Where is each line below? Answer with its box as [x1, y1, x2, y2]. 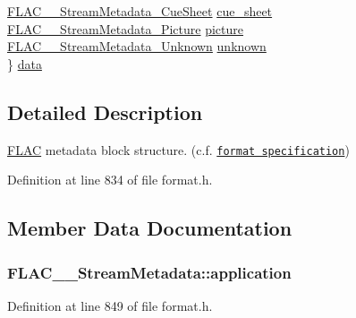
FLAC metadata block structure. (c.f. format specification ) [7, 140, 350, 159]
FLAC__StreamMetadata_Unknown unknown [7, 37, 267, 56]
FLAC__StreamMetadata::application [7, 261, 292, 283]
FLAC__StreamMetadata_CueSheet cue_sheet [7, 2, 273, 20]
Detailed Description [7, 98, 203, 125]
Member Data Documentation [7, 214, 292, 242]
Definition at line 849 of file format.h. [7, 296, 213, 314]
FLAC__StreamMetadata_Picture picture [7, 19, 244, 38]
